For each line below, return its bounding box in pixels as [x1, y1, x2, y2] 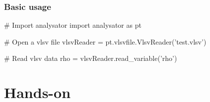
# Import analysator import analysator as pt [4, 20, 141, 30]
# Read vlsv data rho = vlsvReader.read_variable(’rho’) [4, 53, 177, 63]
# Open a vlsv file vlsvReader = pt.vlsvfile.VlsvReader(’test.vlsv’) [4, 36, 207, 47]
